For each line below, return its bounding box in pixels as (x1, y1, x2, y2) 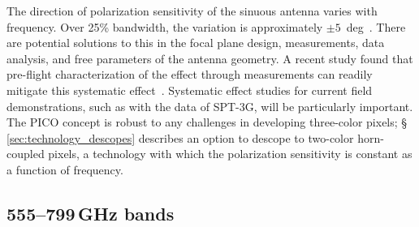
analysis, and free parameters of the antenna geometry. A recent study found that (6, 49, 413, 66)
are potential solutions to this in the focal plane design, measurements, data (6, 34, 385, 51)
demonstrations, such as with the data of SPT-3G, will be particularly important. (6, 97, 413, 114)
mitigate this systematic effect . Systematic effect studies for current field (6, 81, 373, 98)
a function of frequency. (6, 161, 123, 178)
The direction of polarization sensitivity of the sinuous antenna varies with (6, 2, 378, 19)
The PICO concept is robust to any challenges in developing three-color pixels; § (6, 113, 408, 131)
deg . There (346, 18, 406, 35)
